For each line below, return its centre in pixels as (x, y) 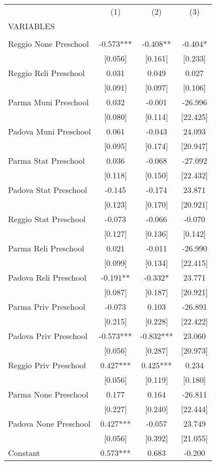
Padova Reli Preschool (47, 277)
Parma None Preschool (48, 394)
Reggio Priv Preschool (47, 365)
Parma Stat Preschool (47, 160)
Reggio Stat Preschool (47, 219)
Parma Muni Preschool (48, 102)
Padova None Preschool (49, 423)
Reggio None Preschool (49, 44)
